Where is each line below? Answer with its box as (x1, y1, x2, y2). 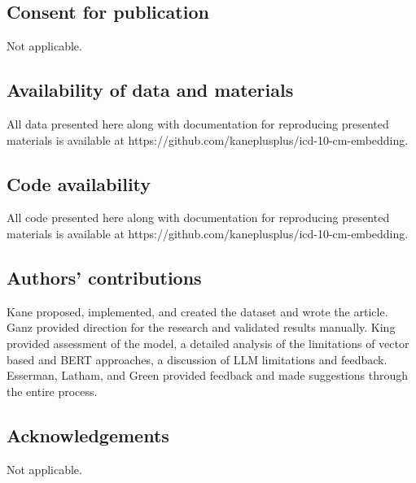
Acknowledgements (7, 422, 169, 447)
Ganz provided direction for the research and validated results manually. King (7, 319, 396, 336)
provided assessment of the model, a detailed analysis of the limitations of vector (7, 334, 409, 351)
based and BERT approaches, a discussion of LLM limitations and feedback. (7, 350, 388, 368)
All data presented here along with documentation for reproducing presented (7, 115, 389, 132)
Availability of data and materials (7, 77, 294, 102)
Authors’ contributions (7, 264, 202, 289)
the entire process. (7, 382, 98, 399)
